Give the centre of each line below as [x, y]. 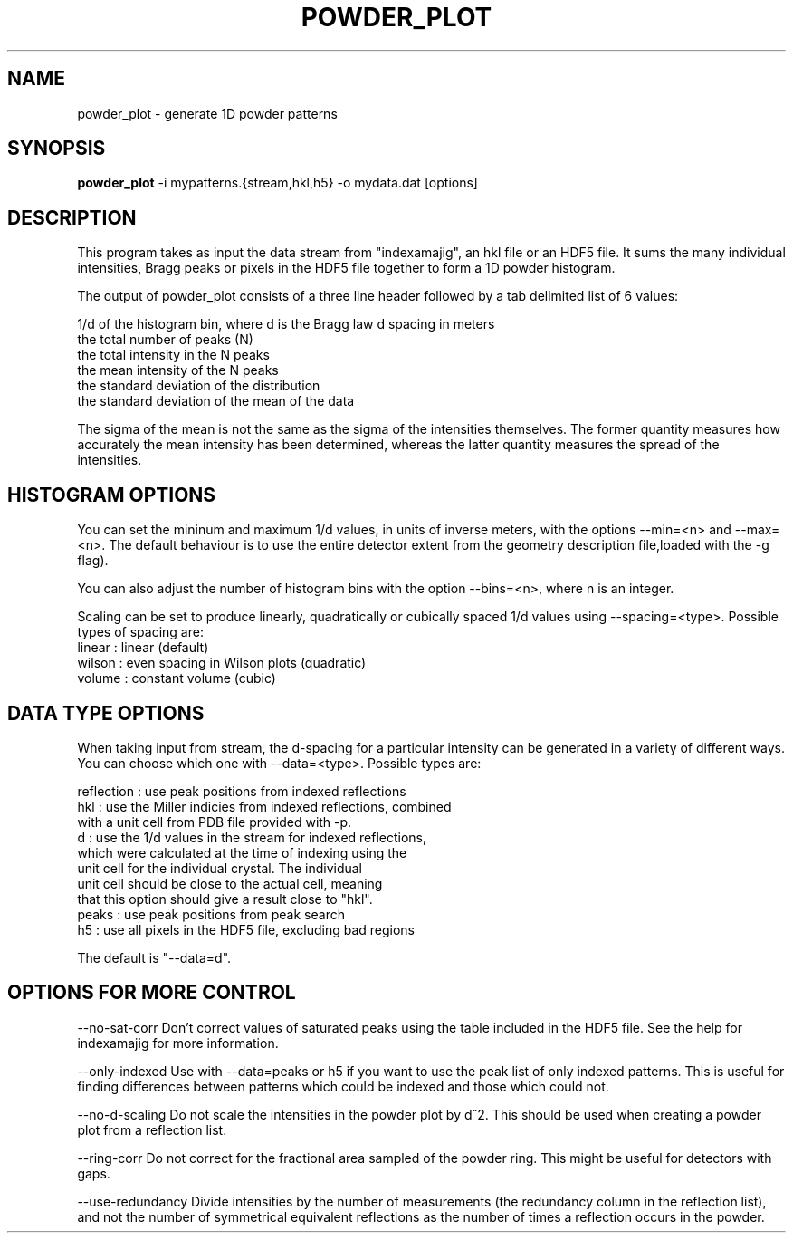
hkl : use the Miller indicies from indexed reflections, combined [264, 806]
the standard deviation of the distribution [199, 386]
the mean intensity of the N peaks [178, 370]
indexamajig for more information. [178, 1043]
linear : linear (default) [143, 648]
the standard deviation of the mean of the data [216, 401]
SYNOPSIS [57, 149]
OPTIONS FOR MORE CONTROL [152, 993]
